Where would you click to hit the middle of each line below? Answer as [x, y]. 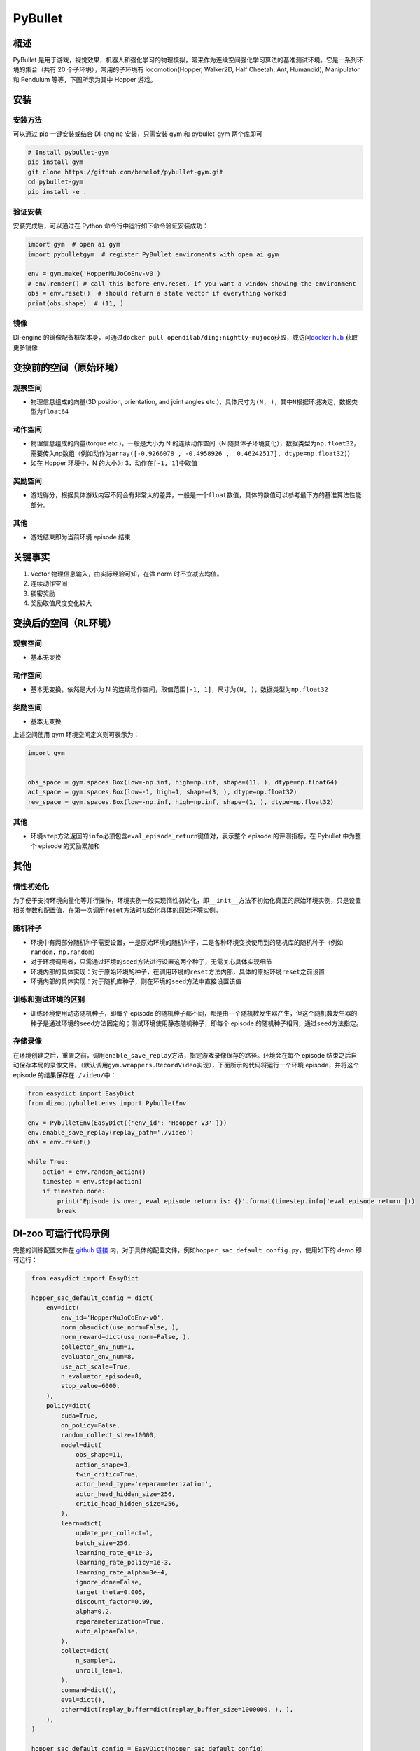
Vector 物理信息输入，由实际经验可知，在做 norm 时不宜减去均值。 [127, 574]
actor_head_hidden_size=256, [126, 1494]
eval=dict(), [83, 1700]
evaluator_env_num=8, [98, 1357]
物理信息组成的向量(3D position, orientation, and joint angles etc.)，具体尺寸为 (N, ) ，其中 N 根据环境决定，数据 [191, 401]
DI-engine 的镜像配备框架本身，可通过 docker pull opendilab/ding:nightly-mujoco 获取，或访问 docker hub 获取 [185, 338]
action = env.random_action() [94, 1172]
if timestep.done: [74, 1191]
